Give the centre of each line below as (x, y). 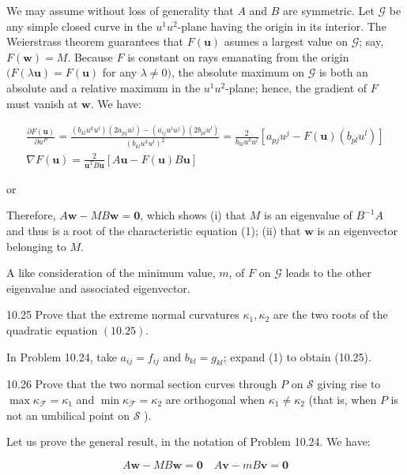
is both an (343, 72)
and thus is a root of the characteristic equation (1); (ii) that (154, 230)
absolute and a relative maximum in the (104, 87)
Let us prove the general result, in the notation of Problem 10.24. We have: (188, 441)
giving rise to (349, 384)
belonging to (36, 246)
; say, (371, 41)
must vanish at (42, 103)
